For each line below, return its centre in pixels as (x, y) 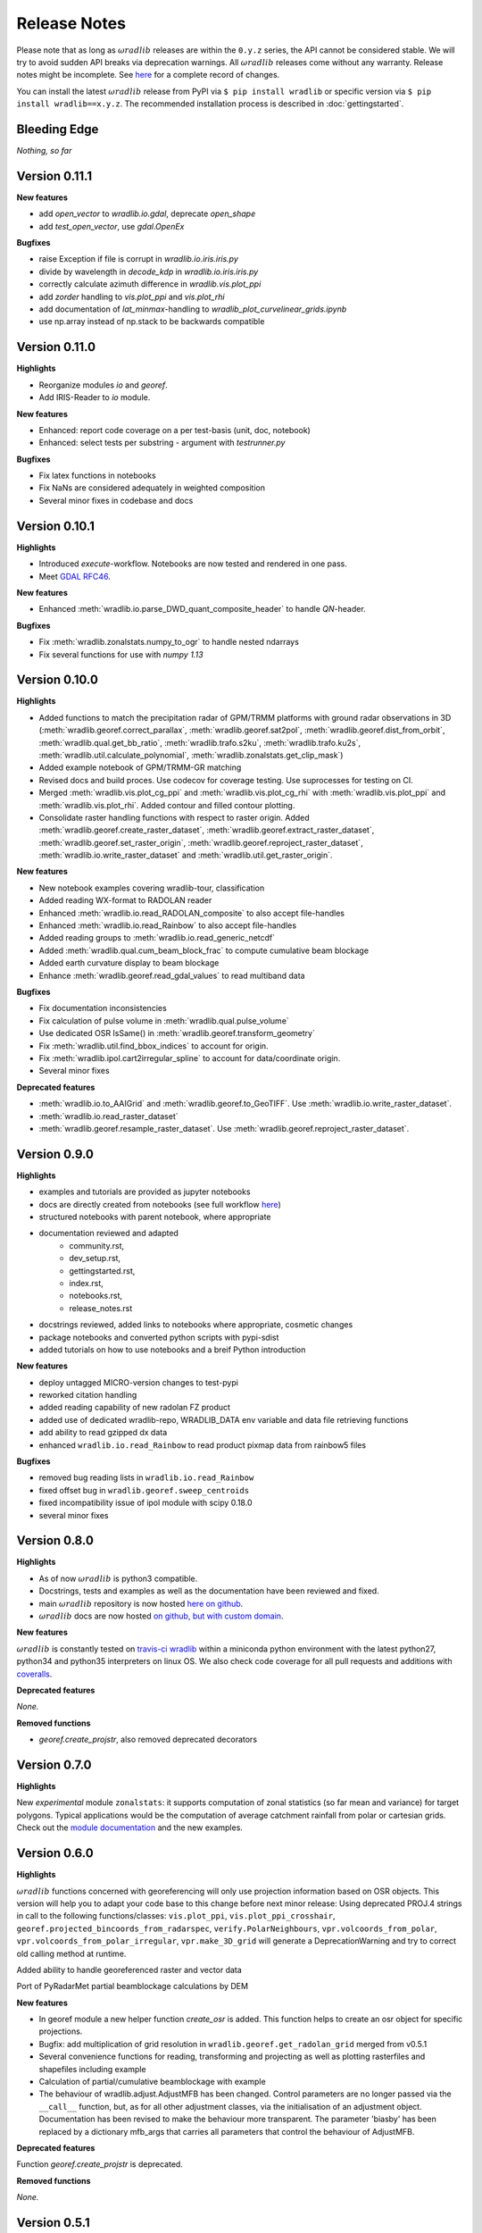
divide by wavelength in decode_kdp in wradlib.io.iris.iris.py (149, 272)
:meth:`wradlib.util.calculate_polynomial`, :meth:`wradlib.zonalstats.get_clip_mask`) (191, 755)
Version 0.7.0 (54, 1765)
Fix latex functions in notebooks (97, 476)
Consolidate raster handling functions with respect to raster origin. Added (174, 817)
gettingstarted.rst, (102, 1271)
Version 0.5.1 (54, 2223)
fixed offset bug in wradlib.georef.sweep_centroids (144, 1490)
